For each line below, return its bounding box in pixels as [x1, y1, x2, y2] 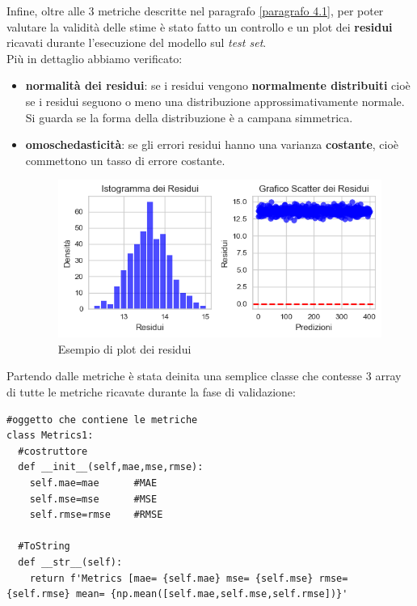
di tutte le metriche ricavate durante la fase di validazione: [6, 384, 296, 400]
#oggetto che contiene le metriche [6, 413, 198, 426]
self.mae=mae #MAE [29, 477, 158, 489]
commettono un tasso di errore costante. [25, 151, 225, 168]
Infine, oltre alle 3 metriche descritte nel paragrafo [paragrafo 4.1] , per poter [6, 2, 384, 19]
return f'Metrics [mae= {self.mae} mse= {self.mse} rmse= [29, 572, 348, 584]
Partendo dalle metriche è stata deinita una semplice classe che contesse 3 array [6, 367, 402, 384]
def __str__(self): [18, 557, 123, 569]
